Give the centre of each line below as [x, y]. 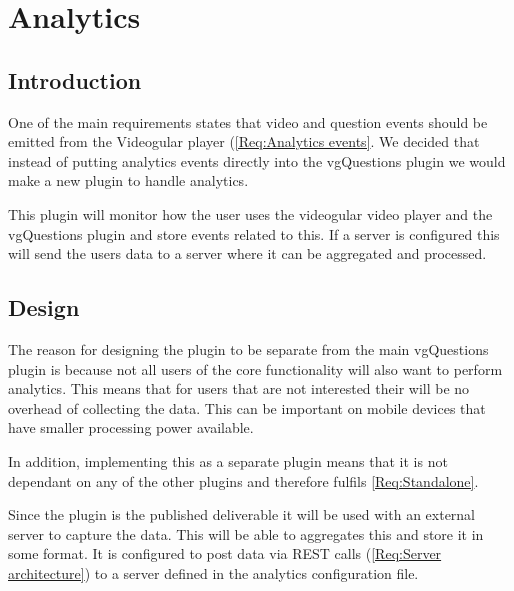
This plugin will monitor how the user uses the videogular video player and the [250, 213]
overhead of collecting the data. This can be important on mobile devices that [247, 407]
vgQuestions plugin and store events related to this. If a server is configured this [254, 233]
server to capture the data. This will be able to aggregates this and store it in [246, 533]
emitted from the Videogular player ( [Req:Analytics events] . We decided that [244, 141]
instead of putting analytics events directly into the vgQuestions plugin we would [257, 160]
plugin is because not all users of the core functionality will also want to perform [255, 368]
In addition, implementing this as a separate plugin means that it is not [228, 460]
